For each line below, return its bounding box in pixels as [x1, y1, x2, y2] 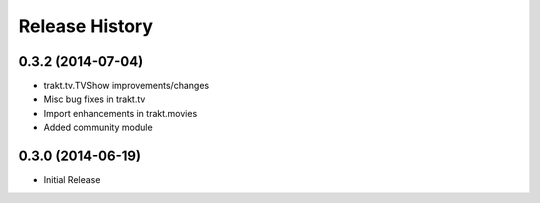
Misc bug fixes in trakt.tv [43, 93, 146, 105]
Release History [18, 15, 154, 37]
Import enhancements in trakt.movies [43, 107, 198, 119]
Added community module [43, 121, 154, 134]
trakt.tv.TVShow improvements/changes [43, 80, 210, 92]
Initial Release [43, 174, 101, 186]
